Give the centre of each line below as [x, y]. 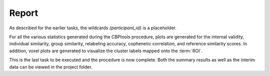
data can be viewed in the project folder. [51, 67]
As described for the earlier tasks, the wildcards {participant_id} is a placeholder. [93, 28]
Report [24, 13]
